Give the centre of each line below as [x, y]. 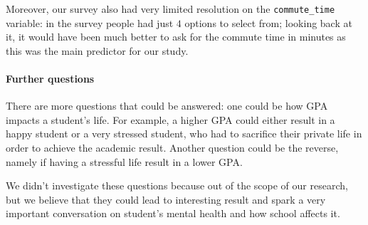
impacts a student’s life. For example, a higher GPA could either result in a [170, 119]
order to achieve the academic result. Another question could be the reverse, [172, 148]
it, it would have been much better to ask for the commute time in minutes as [176, 37]
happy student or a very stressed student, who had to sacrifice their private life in [184, 134]
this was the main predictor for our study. [97, 50]
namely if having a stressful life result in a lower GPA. [124, 161]
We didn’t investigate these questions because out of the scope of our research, [177, 185]
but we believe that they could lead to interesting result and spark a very [166, 199]
